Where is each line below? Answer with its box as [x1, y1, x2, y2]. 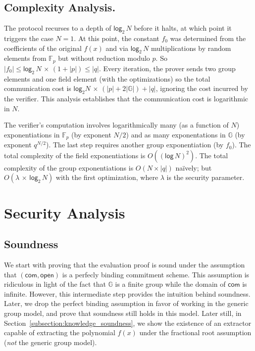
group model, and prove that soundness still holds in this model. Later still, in [4, 308, 242, 318]
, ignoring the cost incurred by [155, 83, 248, 93]
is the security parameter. [166, 172, 245, 182]
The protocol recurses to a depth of [4, 23, 111, 33]
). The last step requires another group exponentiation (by [46, 139, 224, 150]
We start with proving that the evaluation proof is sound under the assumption [4, 260, 245, 270]
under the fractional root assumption [139, 327, 252, 338]
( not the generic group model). [4, 337, 97, 347]
